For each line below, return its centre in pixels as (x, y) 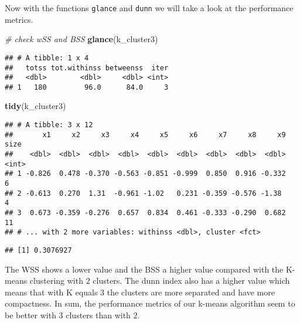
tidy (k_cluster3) (35, 106)
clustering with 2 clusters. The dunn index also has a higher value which (160, 280)
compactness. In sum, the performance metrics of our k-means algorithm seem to (150, 303)
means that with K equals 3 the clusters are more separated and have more (140, 292)
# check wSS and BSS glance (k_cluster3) (81, 39)
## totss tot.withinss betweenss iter (87, 68)
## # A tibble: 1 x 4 (47, 58)
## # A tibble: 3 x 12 (49, 125)
